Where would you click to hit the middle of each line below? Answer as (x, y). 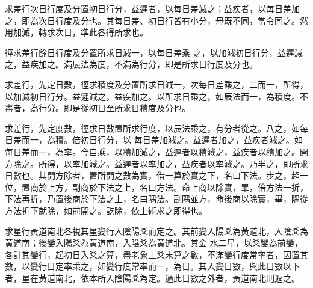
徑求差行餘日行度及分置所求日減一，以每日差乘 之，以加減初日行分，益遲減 (154, 52)
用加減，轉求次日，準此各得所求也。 (76, 32)
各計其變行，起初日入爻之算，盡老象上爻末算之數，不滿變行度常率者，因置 (152, 254)
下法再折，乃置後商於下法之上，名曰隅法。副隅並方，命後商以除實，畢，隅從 (156, 199)
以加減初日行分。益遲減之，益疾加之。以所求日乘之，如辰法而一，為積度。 (152, 96)
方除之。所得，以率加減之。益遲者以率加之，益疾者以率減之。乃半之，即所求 (156, 163)
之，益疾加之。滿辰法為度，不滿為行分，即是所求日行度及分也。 (131, 64)
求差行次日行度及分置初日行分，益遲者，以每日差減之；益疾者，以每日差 (148, 8)
